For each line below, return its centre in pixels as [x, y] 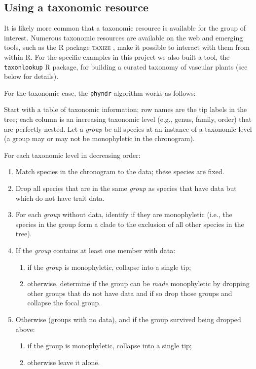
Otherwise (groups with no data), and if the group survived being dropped [128, 319]
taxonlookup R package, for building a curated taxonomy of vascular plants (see [126, 66]
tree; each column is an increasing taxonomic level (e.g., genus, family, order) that [128, 119]
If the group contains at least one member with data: [95, 250]
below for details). [31, 76]
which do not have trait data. [60, 198]
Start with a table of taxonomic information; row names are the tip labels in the [126, 109]
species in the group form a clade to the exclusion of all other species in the [130, 224]
